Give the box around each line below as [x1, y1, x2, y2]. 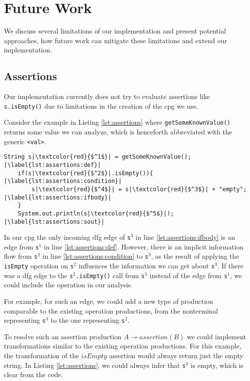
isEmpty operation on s [4, 261, 74, 271]
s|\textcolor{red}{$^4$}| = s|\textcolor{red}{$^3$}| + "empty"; [31, 185, 247, 193]
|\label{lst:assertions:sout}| [4, 218, 105, 225]
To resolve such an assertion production [4, 331, 122, 341]
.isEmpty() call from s [76, 270, 145, 280]
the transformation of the [4, 350, 79, 361]
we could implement [187, 331, 247, 341]
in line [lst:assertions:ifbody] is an [135, 232, 235, 242]
